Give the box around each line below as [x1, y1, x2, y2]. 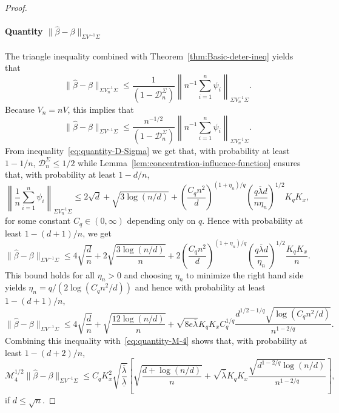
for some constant [5, 214, 71, 227]
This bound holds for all [5, 268, 95, 281]
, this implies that [67, 102, 134, 115]
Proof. [5, 1, 27, 13]
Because [5, 102, 35, 115]
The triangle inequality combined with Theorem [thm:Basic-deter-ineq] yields [5, 49, 294, 62]
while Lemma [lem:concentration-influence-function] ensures [78, 156, 301, 169]
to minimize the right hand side [186, 268, 304, 281]
